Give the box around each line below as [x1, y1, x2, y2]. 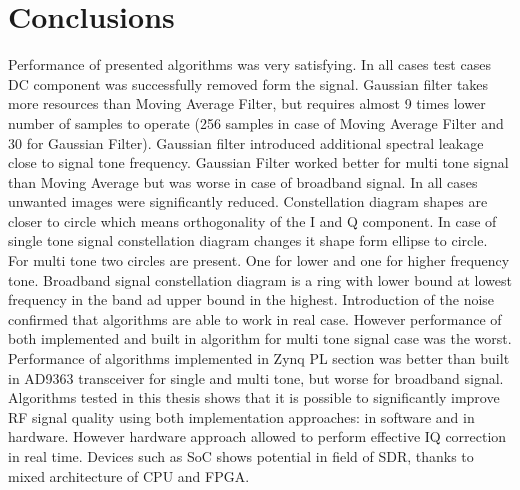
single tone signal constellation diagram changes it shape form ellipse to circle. [8, 230, 488, 251]
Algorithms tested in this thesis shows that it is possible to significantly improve [8, 387, 500, 408]
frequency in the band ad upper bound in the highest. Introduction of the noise [8, 289, 495, 310]
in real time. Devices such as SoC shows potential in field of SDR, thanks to [8, 446, 474, 466]
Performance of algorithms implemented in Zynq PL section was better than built [8, 348, 510, 369]
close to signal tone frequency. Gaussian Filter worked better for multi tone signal [8, 152, 509, 173]
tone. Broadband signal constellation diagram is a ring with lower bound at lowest [8, 269, 512, 290]
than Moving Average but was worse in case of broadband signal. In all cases [8, 171, 478, 192]
